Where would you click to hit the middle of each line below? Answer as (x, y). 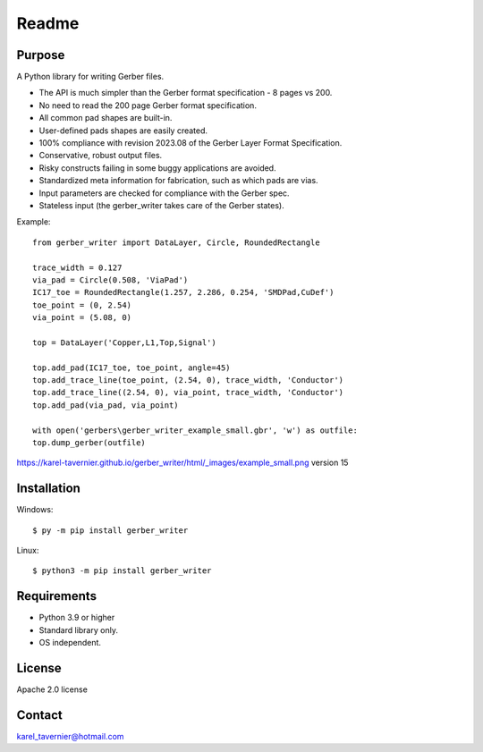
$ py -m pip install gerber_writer (110, 530)
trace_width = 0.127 (77, 267)
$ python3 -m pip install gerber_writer (122, 571)
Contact (39, 715)
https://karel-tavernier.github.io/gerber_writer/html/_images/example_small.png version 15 (182, 463)
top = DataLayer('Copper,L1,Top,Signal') (124, 342)
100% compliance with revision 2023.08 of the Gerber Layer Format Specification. (191, 143)
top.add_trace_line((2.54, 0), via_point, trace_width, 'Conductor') (188, 393)
